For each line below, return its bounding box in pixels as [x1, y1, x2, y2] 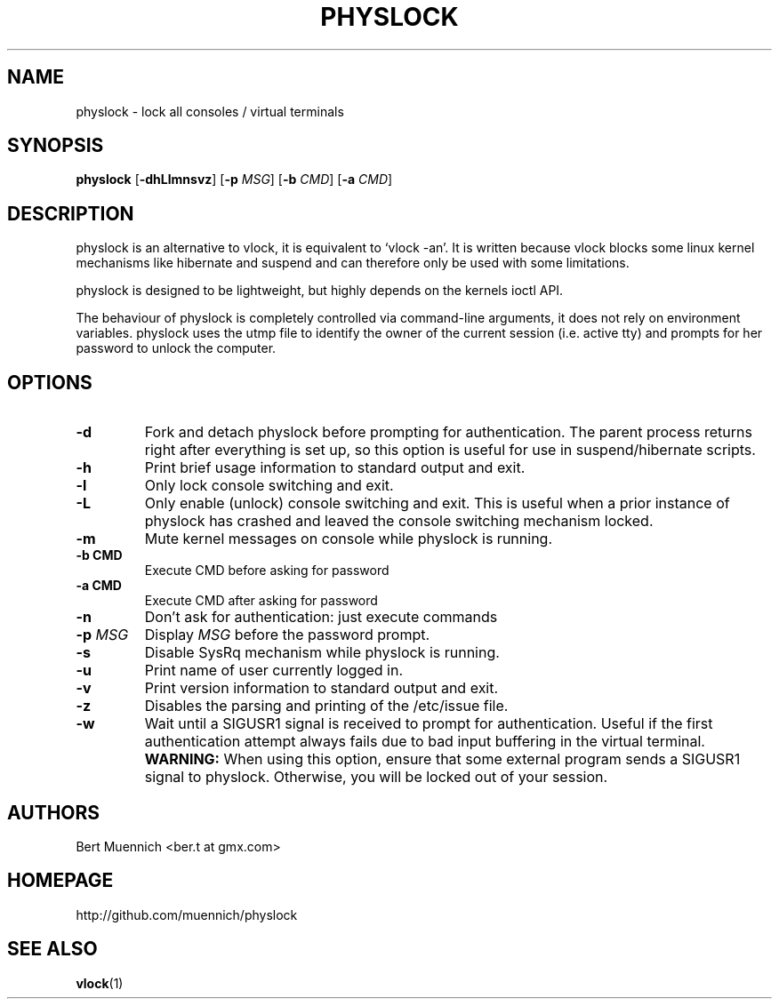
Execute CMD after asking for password [144, 593, 378, 609]
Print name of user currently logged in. [144, 661, 404, 680]
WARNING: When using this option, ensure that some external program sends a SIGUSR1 [144, 750, 741, 769]
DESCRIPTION [7, 202, 134, 225]
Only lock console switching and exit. [144, 476, 394, 495]
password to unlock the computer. [76, 340, 277, 356]
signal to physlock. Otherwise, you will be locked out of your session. [144, 768, 608, 786]
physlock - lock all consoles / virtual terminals [76, 103, 344, 119]
